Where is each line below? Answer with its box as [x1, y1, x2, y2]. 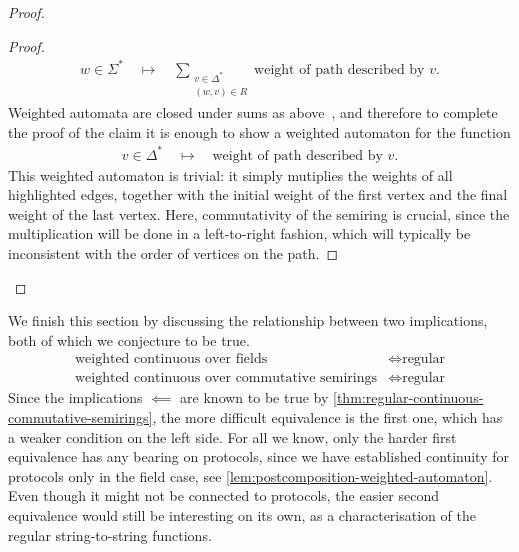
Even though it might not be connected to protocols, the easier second [8, 485, 439, 506]
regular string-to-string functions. [8, 524, 212, 545]
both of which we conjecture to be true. [8, 329, 250, 350]
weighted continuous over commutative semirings [74, 371, 377, 386]
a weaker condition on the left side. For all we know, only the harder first [8, 426, 457, 447]
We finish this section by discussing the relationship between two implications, [8, 310, 488, 331]
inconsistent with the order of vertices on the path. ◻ [8, 243, 339, 263]
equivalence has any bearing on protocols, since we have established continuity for [8, 446, 509, 467]
